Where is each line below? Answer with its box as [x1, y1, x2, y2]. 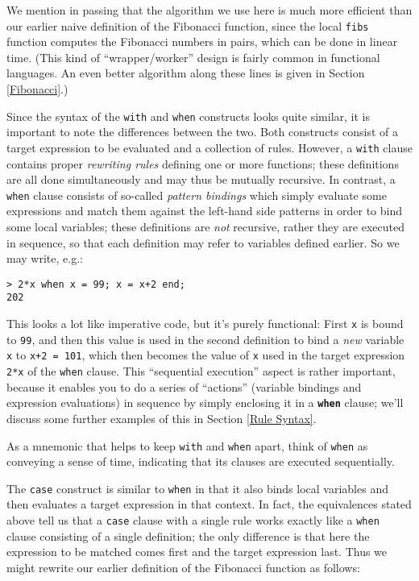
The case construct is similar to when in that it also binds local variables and [6, 479, 388, 496]
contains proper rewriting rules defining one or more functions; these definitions [6, 155, 399, 172]
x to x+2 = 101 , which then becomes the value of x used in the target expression [6, 347, 405, 363]
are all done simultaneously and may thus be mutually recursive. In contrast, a [6, 171, 396, 188]
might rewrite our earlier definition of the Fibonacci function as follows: [6, 558, 360, 575]
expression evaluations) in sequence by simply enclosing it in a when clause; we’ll [6, 394, 404, 411]
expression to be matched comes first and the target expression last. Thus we [6, 543, 388, 560]
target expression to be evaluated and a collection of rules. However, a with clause [6, 139, 413, 156]
